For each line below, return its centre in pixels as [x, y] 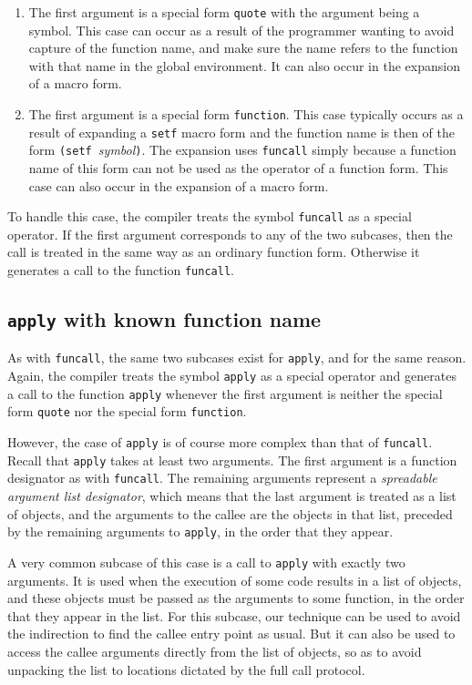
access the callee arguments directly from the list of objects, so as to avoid [215, 651]
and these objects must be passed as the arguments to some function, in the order [236, 598]
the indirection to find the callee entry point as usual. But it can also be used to [231, 634]
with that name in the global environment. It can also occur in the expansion [244, 65]
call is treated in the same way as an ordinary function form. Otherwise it [214, 252]
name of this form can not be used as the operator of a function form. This [238, 168]
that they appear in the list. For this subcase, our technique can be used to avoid [234, 615]
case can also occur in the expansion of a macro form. [179, 185]
